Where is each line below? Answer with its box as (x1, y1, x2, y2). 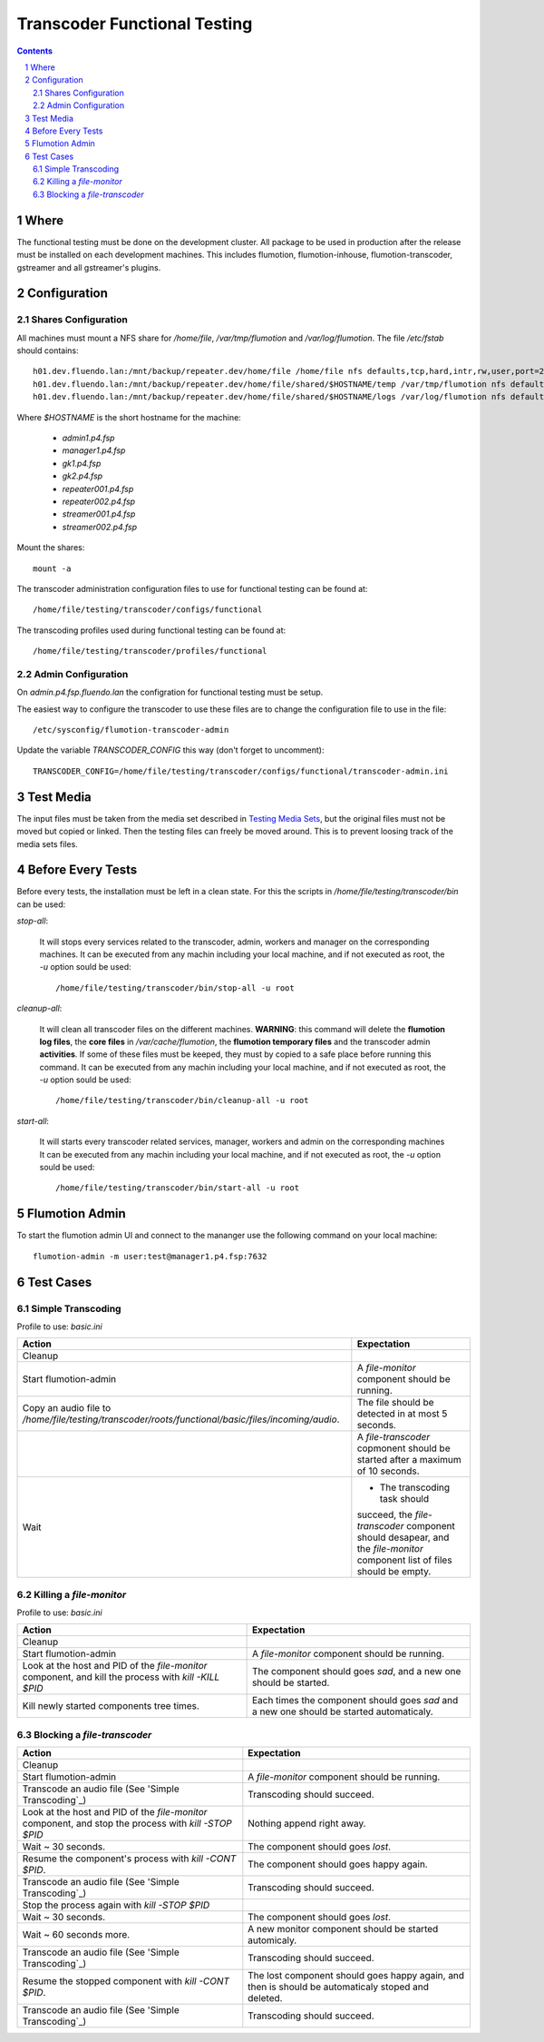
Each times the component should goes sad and (251, 1694, 459, 1707)
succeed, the (356, 1508, 413, 1521)
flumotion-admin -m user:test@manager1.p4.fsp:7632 (33, 1251, 267, 1261)
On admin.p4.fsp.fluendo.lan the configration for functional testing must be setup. (16, 686, 324, 698)
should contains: (16, 345, 79, 356)
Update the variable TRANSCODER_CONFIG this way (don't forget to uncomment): (16, 745, 325, 755)
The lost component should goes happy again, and (248, 1969, 465, 1982)
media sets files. (16, 838, 79, 849)
